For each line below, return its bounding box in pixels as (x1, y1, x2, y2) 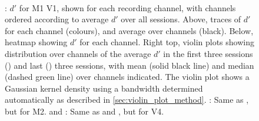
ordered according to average (5, 13, 109, 25)
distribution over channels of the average (5, 47, 151, 59)
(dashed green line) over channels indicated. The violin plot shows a (5, 70, 250, 83)
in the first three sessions (163, 47, 253, 59)
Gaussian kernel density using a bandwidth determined (5, 82, 203, 94)
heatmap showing (5, 36, 68, 48)
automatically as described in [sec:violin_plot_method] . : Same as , (5, 93, 249, 106)
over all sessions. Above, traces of (121, 13, 241, 25)
